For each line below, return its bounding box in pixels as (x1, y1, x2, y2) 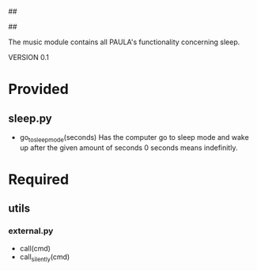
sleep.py (8, 111, 53, 125)
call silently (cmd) (19, 252, 70, 263)
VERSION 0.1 (8, 53, 50, 62)
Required (8, 170, 70, 188)
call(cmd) (19, 243, 51, 253)
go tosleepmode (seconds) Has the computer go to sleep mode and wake (19, 133, 249, 144)
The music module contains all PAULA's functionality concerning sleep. (8, 37, 240, 47)
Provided (8, 81, 69, 98)
